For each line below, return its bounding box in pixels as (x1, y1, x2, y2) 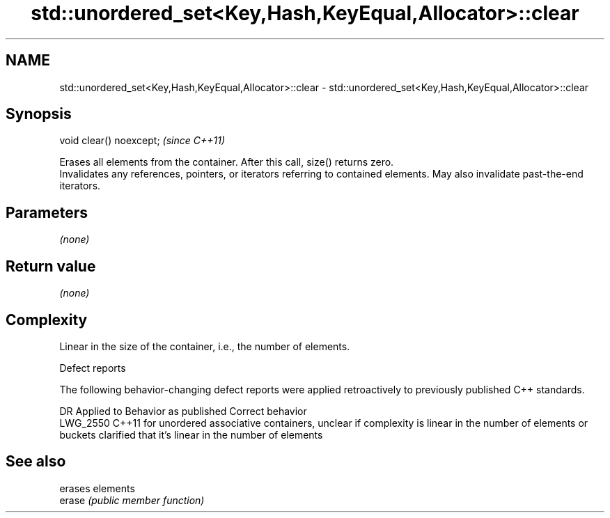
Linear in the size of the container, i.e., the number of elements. (59, 340, 350, 352)
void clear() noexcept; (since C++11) (59, 134, 226, 147)
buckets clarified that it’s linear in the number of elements (59, 428, 323, 441)
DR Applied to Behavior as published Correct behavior (59, 405, 307, 417)
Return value (6, 257, 96, 275)
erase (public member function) (59, 494, 205, 506)
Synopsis (6, 105, 72, 123)
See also (6, 453, 66, 471)
